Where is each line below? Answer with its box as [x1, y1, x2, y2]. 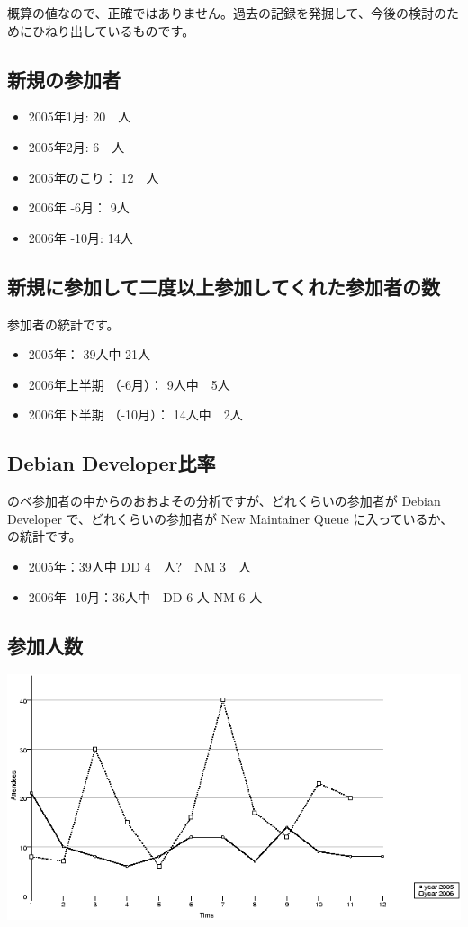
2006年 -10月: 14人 [28, 228, 133, 247]
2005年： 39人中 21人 [28, 345, 151, 364]
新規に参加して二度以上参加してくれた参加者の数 [7, 272, 441, 300]
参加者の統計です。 [7, 314, 120, 333]
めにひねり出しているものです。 [7, 21, 195, 40]
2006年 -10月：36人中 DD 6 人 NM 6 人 [28, 587, 263, 606]
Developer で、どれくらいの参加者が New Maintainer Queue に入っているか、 [7, 508, 454, 527]
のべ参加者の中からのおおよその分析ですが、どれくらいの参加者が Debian [7, 491, 441, 510]
